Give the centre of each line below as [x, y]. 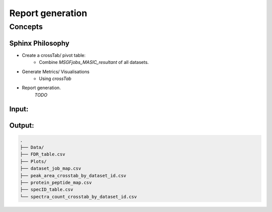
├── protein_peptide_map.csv [56, 183]
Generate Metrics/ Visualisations [56, 72]
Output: [22, 125]
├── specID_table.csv [47, 190]
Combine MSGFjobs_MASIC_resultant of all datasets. [94, 62]
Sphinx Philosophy [40, 43]
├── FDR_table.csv [43, 154]
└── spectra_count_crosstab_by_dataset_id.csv [78, 197]
